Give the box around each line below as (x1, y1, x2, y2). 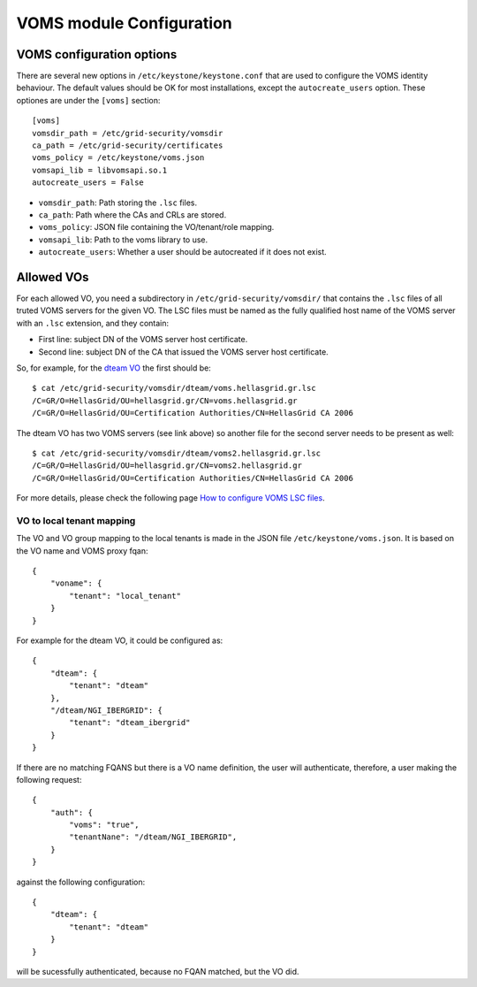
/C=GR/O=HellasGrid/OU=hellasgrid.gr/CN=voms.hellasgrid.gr (32, 395, 298, 406)
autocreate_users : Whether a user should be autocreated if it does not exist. (38, 247, 327, 257)
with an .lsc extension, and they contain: (16, 318, 170, 328)
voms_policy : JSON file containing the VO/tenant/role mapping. (38, 222, 275, 233)
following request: (16, 774, 82, 784)
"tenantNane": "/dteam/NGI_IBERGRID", (69, 832, 238, 842)
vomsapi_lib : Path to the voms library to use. (38, 234, 208, 245)
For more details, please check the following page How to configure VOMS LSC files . (16, 493, 326, 503)
